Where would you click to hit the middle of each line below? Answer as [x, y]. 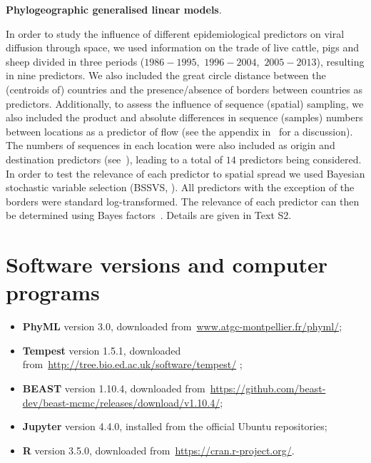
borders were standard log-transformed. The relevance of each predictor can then [183, 201]
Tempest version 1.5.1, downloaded [102, 350]
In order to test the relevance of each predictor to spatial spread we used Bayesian [185, 173]
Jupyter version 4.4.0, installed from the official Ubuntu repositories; [175, 426]
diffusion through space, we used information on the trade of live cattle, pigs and [183, 47]
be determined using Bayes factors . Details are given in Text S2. [149, 215]
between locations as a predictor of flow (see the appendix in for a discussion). [179, 131]
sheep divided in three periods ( [75, 61]
